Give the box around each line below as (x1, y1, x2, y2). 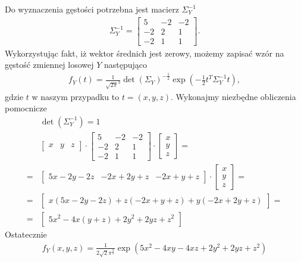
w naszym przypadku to (32, 90, 120, 102)
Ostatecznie (5, 228, 47, 240)
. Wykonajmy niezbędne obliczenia (170, 90, 296, 102)
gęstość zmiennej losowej (5, 58, 94, 71)
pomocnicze (5, 102, 47, 114)
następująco (104, 58, 148, 71)
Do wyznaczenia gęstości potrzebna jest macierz (5, 3, 179, 15)
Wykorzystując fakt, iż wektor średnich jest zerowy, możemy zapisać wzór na (5, 46, 284, 59)
